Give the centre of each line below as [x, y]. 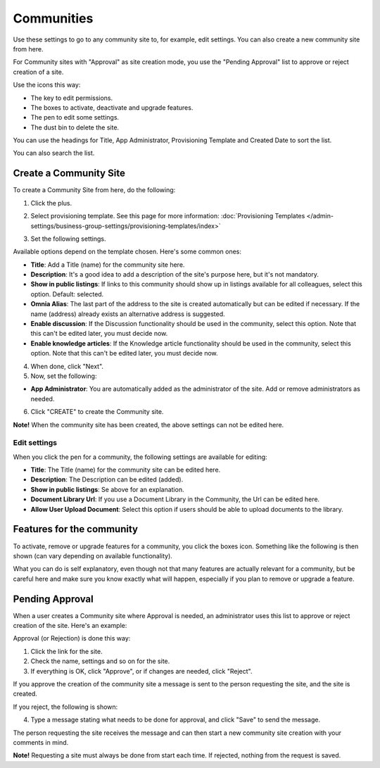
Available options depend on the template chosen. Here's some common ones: [127, 252]
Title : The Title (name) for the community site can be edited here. [126, 470]
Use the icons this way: [47, 85]
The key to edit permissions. [72, 98]
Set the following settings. [68, 239]
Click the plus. [51, 203]
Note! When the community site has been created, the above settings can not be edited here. [148, 424]
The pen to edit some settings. [75, 118]
